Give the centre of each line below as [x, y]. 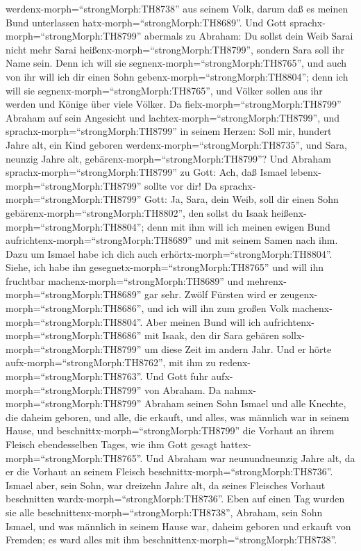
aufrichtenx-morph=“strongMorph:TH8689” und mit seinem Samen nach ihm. [172, 240]
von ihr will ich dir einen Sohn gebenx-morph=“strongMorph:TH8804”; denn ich [177, 76]
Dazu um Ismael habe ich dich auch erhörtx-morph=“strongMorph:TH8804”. [169, 253]
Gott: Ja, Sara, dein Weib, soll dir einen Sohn [242, 199]
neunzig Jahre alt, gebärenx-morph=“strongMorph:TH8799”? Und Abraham [168, 158]
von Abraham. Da [183, 389]
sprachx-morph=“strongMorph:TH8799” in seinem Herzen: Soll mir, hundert [169, 131]
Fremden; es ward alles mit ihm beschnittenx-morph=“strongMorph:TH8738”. [171, 540]
